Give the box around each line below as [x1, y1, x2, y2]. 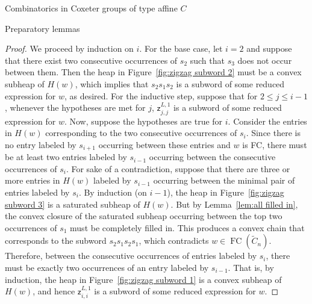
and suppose [246, 42, 292, 55]
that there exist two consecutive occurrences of [5, 54, 178, 66]
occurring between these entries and [98, 138, 231, 150]
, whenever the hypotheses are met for [5, 101, 146, 114]
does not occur [237, 54, 292, 66]
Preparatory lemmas [5, 22, 80, 34]
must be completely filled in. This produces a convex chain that [70, 221, 305, 234]
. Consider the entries [228, 114, 307, 127]
